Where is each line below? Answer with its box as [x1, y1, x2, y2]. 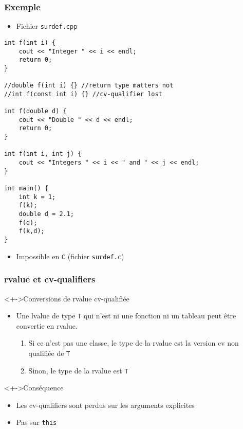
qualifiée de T [28, 347, 70, 358]
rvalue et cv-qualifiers [4, 273, 96, 285]
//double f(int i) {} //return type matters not [4, 82, 174, 90]
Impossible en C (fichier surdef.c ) [16, 251, 124, 261]
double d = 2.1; [18, 210, 74, 218]
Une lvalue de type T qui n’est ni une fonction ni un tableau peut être [16, 310, 236, 321]
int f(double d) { [4, 108, 67, 115]
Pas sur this [16, 417, 57, 427]
